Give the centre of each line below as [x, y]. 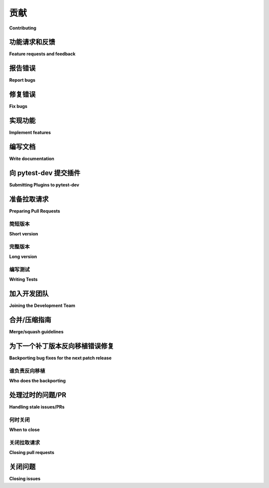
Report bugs [22, 80]
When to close [24, 430]
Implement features [30, 133]
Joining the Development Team [42, 306]
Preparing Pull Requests [35, 211]
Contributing [23, 28]
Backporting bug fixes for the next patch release [61, 358]
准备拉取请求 [29, 199]
